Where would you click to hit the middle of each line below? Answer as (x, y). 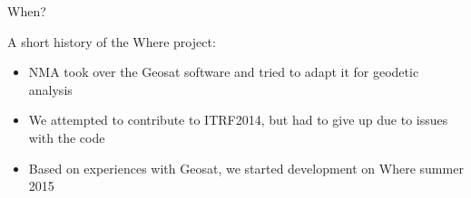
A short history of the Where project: (112, 41)
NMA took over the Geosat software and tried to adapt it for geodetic (224, 72)
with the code (67, 137)
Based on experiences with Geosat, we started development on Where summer (246, 168)
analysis (50, 89)
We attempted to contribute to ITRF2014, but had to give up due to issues (238, 120)
